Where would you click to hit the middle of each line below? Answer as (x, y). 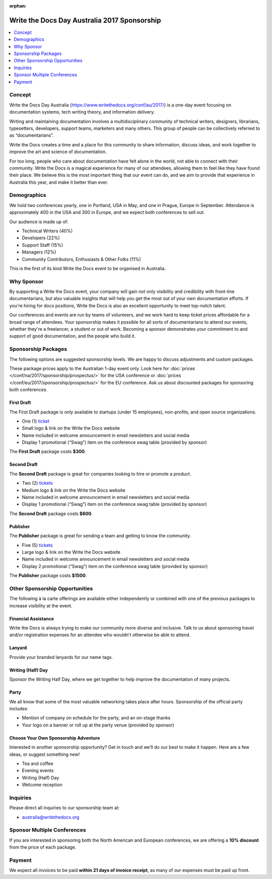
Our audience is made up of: (39, 222)
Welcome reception (42, 785)
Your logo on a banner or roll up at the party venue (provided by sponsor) (98, 725)
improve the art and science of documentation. (58, 152)
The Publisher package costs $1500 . (48, 576)
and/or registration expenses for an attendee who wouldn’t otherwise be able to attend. (100, 635)
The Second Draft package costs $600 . (51, 513)
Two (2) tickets (37, 483)
